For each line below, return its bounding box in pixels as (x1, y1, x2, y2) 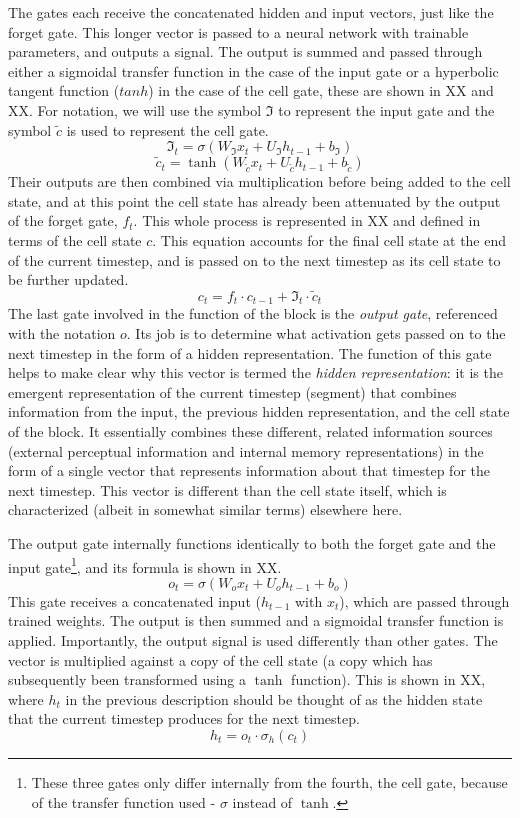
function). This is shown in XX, (291, 669, 486, 690)
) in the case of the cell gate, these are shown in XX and (148, 80, 494, 101)
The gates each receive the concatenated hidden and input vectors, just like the (8, 2, 494, 22)
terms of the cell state (8, 229, 142, 250)
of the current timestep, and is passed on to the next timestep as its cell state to (8, 249, 501, 270)
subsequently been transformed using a (8, 669, 247, 690)
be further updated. (8, 269, 129, 290)
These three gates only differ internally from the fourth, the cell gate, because (31, 771, 508, 792)
